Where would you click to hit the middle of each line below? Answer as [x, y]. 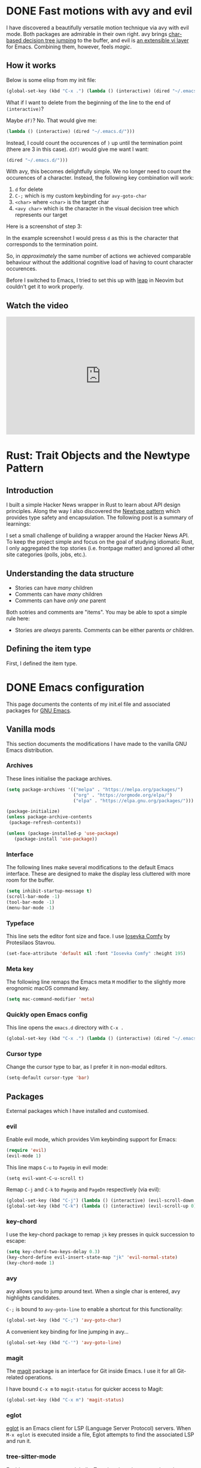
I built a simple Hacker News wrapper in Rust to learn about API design [93, 505]
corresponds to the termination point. [52, 244]
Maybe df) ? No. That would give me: [52, 120]
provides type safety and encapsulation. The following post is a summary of [100, 518]
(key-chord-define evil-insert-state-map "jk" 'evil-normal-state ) [92, 1258]
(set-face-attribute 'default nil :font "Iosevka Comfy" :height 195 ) [96, 953]
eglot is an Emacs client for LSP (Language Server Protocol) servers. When [99, 1428]
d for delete [29, 189]
